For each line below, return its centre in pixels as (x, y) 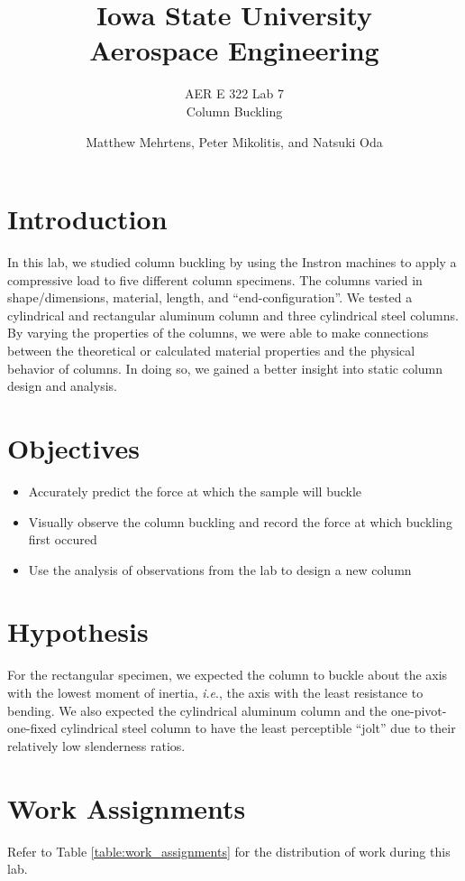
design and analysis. (62, 386)
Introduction (87, 219)
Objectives (73, 447)
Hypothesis (78, 631)
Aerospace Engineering (234, 50)
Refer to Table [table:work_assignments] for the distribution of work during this (229, 851)
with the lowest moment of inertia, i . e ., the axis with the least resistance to (215, 692)
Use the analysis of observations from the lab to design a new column (220, 569)
